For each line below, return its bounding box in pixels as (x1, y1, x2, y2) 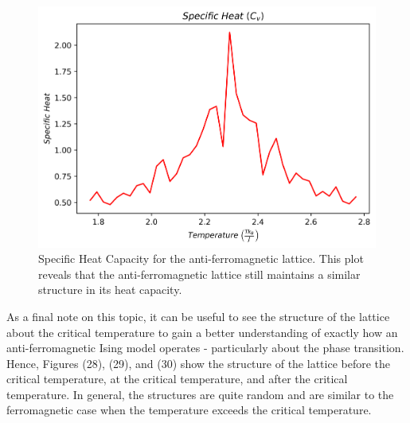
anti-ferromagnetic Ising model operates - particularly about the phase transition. (6, 339, 404, 356)
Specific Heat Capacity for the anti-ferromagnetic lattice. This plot (38, 250, 364, 267)
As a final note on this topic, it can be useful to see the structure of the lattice (6, 307, 390, 324)
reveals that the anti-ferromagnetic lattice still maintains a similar (38, 265, 361, 282)
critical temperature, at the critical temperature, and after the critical (6, 370, 348, 387)
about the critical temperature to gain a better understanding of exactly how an (6, 323, 398, 340)
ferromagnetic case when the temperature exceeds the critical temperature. (6, 401, 372, 418)
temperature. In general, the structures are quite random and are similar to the (6, 386, 394, 402)
